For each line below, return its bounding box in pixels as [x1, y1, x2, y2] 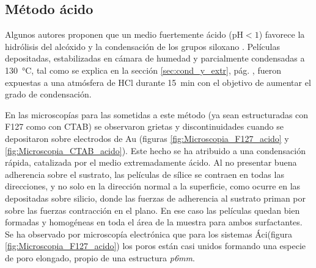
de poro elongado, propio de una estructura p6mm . [5, 251, 195, 264]
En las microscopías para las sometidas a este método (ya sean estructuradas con [5, 108, 309, 121]
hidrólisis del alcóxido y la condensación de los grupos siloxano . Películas [5, 40, 280, 52]
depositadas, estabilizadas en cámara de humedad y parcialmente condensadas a [5, 52, 305, 65]
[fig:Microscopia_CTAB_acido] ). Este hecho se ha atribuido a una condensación [5, 144, 306, 157]
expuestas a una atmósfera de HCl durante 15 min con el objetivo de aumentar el [5, 76, 311, 88]
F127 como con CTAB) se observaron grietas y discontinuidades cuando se [5, 120, 284, 133]
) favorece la [259, 28, 305, 41]
